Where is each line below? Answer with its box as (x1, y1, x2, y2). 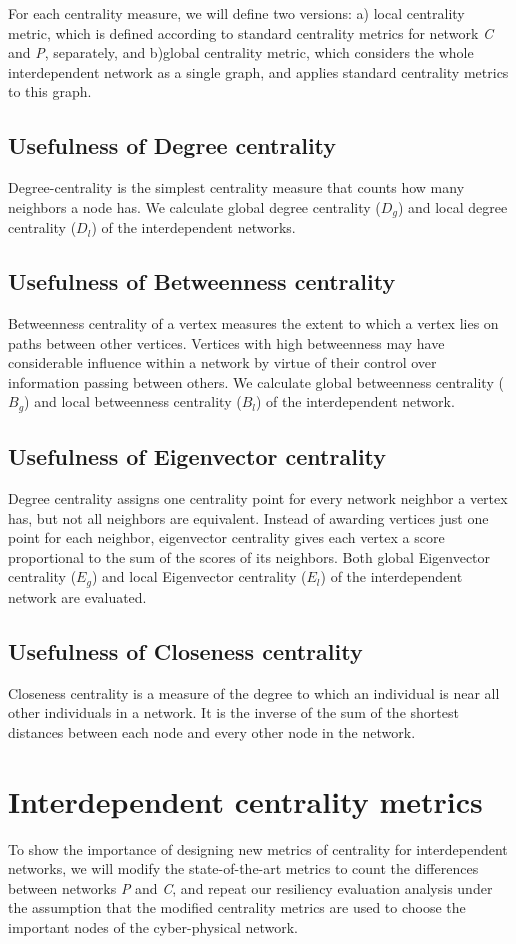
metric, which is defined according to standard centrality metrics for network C (8, 22, 493, 43)
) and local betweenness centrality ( (24, 391, 242, 412)
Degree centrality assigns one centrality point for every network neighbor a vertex (8, 488, 508, 509)
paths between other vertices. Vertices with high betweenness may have (8, 332, 445, 353)
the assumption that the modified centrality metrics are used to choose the (8, 897, 466, 918)
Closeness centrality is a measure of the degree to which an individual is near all (8, 682, 500, 703)
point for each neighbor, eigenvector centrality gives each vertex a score (8, 527, 445, 548)
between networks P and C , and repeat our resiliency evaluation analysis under (8, 877, 493, 898)
